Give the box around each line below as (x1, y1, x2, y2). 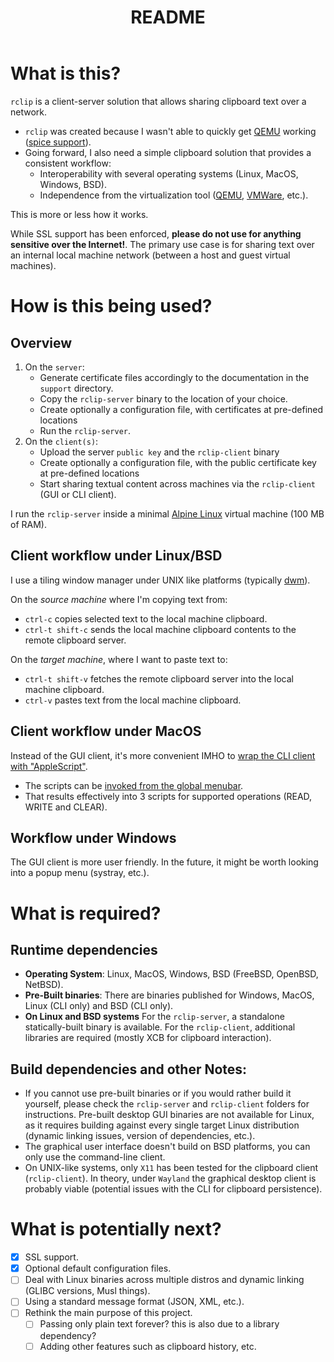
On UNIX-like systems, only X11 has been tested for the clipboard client (24, 1162, 319, 1174)
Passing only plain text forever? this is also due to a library (39, 1318, 280, 1330)
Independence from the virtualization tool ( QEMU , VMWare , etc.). (39, 189, 309, 201)
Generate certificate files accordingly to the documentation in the (39, 371, 310, 383)
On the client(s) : (24, 435, 99, 447)
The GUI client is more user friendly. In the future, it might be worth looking (10, 856, 319, 868)
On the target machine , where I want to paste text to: (10, 653, 228, 665)
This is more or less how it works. (10, 208, 149, 220)
